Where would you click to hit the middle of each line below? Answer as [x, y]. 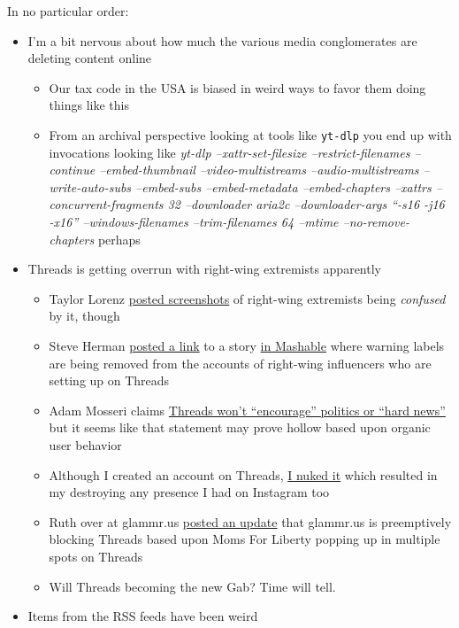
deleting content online [90, 58]
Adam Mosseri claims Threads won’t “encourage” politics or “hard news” [247, 410]
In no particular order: [68, 11]
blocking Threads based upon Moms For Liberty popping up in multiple [245, 539]
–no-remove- [376, 221]
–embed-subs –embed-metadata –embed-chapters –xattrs [283, 186]
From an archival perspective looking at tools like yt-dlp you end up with [250, 134]
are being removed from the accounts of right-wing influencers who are [240, 363]
